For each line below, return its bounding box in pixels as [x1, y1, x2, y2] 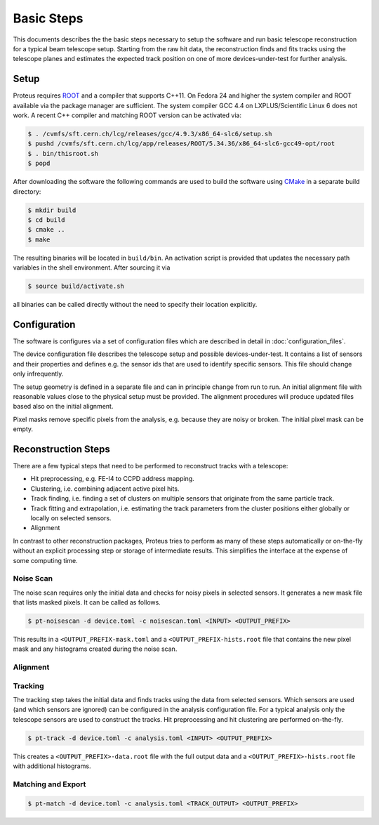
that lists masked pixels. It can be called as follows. [13, 598, 161, 607]
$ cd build [27, 216, 65, 224]
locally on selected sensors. [30, 513, 112, 522]
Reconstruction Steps [13, 443, 110, 455]
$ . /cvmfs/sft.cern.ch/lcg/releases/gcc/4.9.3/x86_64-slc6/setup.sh [27, 130, 272, 138]
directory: [13, 187, 41, 196]
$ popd [27, 159, 51, 168]
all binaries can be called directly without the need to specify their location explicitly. [13, 301, 258, 309]
